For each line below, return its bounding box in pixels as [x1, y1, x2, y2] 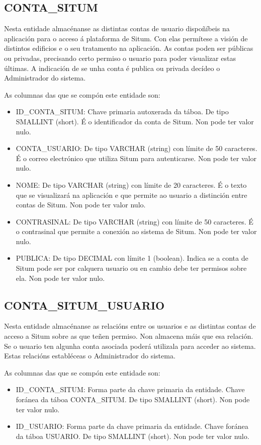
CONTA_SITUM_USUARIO [4, 297, 165, 313]
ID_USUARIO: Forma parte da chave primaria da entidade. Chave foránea [16, 421, 248, 431]
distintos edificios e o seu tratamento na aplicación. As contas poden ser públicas [4, 43, 253, 53]
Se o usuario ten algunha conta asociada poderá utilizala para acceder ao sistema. [4, 340, 256, 351]
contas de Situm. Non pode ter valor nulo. [16, 199, 146, 210]
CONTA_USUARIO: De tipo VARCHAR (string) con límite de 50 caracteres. [16, 143, 257, 154]
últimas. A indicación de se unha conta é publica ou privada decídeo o [4, 62, 220, 73]
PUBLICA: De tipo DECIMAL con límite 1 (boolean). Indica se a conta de [16, 253, 248, 263]
